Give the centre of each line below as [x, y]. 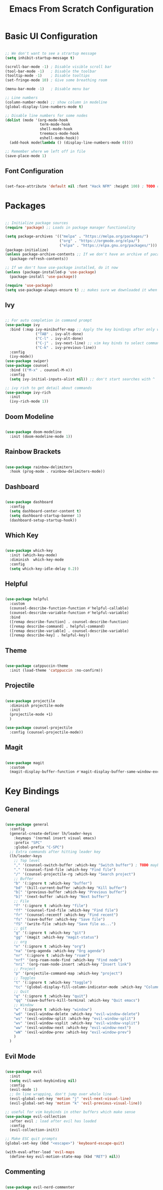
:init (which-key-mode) [33, 555]
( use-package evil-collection [36, 1116]
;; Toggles [25, 978]
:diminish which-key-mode [37, 560]
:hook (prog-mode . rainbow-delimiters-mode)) [57, 472]
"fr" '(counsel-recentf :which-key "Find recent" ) [66, 915]
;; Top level [27, 861]
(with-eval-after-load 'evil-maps [40, 1152]
